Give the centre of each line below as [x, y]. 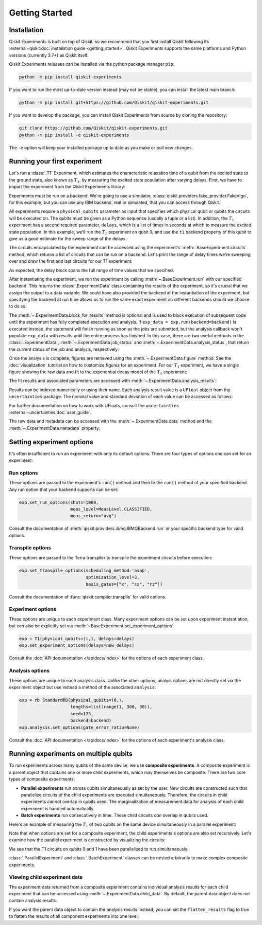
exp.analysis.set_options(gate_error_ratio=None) [79, 727]
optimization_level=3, [113, 577]
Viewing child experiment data [46, 877]
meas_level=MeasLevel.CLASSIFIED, [111, 509]
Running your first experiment [55, 161]
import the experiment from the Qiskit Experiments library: [67, 187]
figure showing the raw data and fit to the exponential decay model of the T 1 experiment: [98, 372]
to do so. [18, 306]
